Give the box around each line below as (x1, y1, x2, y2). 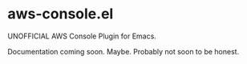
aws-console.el (7, 5, 114, 23)
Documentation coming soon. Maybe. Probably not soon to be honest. (7, 46, 240, 56)
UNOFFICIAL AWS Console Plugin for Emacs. (7, 31, 157, 41)
